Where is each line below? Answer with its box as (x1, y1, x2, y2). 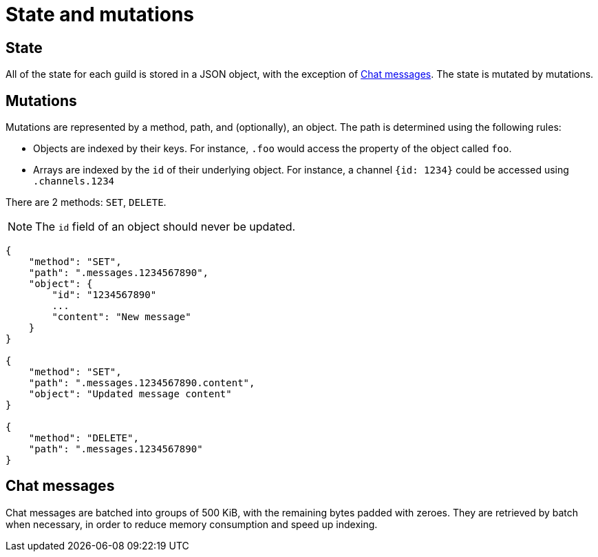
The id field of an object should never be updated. (35, 220, 296, 234)
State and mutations (6, 3, 194, 26)
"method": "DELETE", (28, 432, 139, 444)
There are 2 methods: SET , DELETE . (6, 196, 167, 209)
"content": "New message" (52, 311, 191, 323)
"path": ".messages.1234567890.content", (28, 377, 255, 389)
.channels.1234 (33, 176, 115, 187)
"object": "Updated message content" (28, 388, 232, 400)
